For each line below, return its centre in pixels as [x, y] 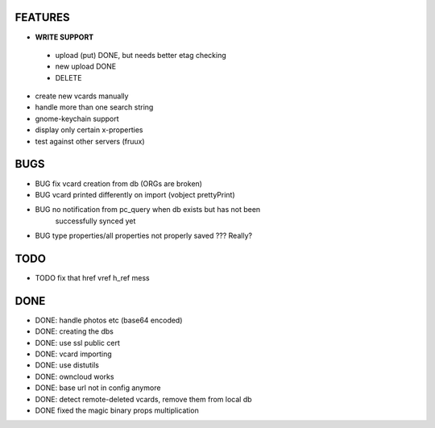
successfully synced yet [95, 221]
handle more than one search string [94, 107]
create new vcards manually [82, 96]
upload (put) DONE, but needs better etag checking [141, 55]
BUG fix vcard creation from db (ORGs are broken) [119, 183]
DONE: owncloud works [75, 376]
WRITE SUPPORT [64, 37]
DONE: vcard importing [73, 354]
